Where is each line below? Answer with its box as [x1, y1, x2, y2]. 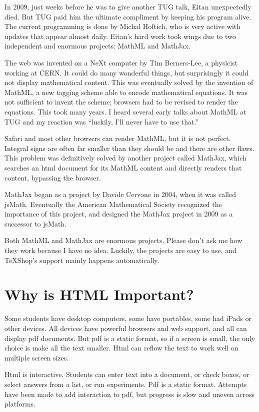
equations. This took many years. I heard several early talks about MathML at [4, 106, 246, 116]
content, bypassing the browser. [4, 172, 101, 182]
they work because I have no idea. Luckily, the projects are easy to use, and [4, 245, 236, 255]
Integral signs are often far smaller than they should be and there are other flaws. [4, 142, 254, 153]
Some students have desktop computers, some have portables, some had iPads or [4, 313, 251, 323]
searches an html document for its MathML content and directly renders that [4, 162, 242, 172]
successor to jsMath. [4, 218, 66, 228]
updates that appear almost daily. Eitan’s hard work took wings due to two [4, 30, 236, 41]
